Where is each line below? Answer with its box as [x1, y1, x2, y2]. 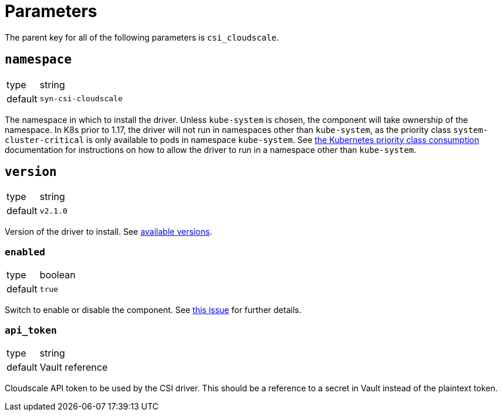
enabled [5, 246, 45, 258]
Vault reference [39, 361, 108, 373]
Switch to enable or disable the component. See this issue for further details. [5, 305, 302, 315]
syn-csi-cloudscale [39, 94, 123, 104]
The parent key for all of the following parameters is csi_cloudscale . [5, 32, 279, 42]
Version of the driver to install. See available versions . [5, 227, 212, 237]
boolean [39, 269, 76, 281]
